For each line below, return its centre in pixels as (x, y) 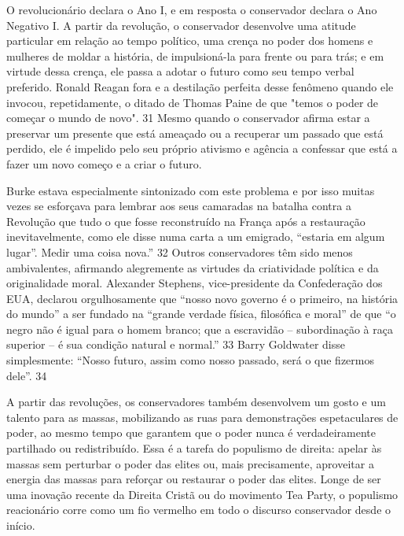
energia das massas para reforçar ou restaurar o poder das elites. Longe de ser (194, 479)
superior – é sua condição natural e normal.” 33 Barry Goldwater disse (176, 344)
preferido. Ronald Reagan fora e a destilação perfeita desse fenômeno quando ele (200, 86)
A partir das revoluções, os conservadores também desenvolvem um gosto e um (196, 402)
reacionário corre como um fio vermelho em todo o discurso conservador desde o (199, 510)
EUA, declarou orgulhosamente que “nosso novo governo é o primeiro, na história (202, 298)
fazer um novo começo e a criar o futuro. (104, 163)
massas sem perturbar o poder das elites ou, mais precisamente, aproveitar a (190, 463)
